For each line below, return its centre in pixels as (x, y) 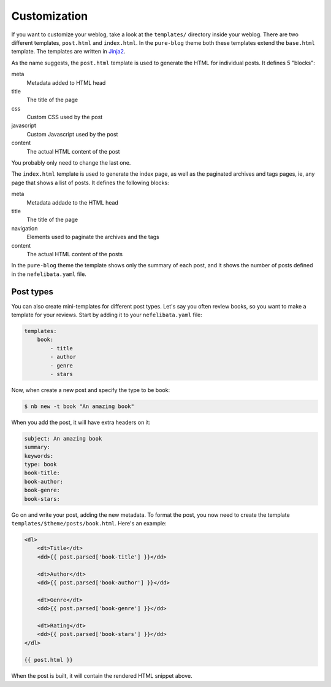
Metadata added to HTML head (66, 82)
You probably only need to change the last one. (71, 163)
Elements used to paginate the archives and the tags (93, 237)
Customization (50, 16)
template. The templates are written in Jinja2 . (68, 52)
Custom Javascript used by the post (72, 134)
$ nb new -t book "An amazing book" (79, 406)
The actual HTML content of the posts (74, 254)
